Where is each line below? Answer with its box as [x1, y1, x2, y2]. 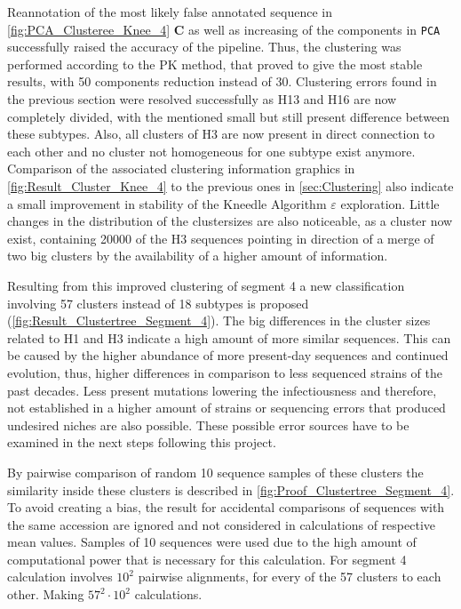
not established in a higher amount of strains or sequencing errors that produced [7, 398, 446, 417]
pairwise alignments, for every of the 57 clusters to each [138, 567, 441, 586]
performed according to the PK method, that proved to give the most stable [7, 54, 423, 73]
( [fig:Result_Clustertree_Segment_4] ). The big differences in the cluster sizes [7, 311, 431, 330]
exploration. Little [340, 194, 440, 212]
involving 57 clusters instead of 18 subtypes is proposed [7, 293, 309, 312]
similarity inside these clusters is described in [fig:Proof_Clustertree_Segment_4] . [7, 480, 455, 499]
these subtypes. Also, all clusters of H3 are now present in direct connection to [7, 124, 435, 143]
